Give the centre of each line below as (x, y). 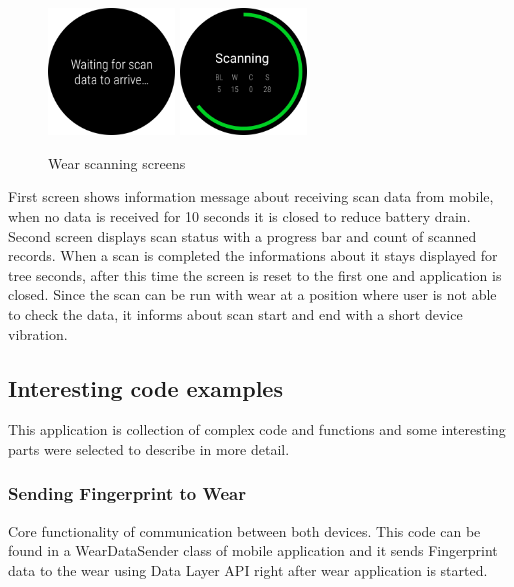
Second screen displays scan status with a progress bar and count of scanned (242, 235)
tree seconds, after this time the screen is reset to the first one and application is (255, 274)
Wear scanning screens (117, 162)
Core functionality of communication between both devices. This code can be (244, 530)
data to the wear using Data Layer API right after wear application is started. (248, 569)
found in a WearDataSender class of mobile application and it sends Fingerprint (253, 550)
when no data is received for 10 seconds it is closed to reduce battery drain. (239, 215)
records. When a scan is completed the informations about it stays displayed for (253, 255)
